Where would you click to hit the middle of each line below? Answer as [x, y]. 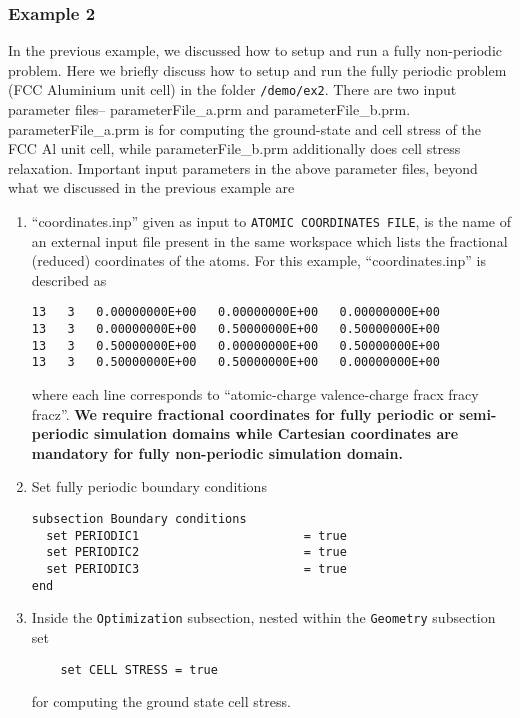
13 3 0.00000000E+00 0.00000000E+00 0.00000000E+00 [235, 312]
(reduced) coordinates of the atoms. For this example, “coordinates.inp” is [258, 260]
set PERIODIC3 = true [196, 569]
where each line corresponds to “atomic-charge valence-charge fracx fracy [255, 394]
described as [69, 279]
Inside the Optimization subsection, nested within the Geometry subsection [263, 617]
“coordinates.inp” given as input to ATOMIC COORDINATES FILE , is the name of [271, 221]
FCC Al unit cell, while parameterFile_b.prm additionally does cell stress [234, 148]
